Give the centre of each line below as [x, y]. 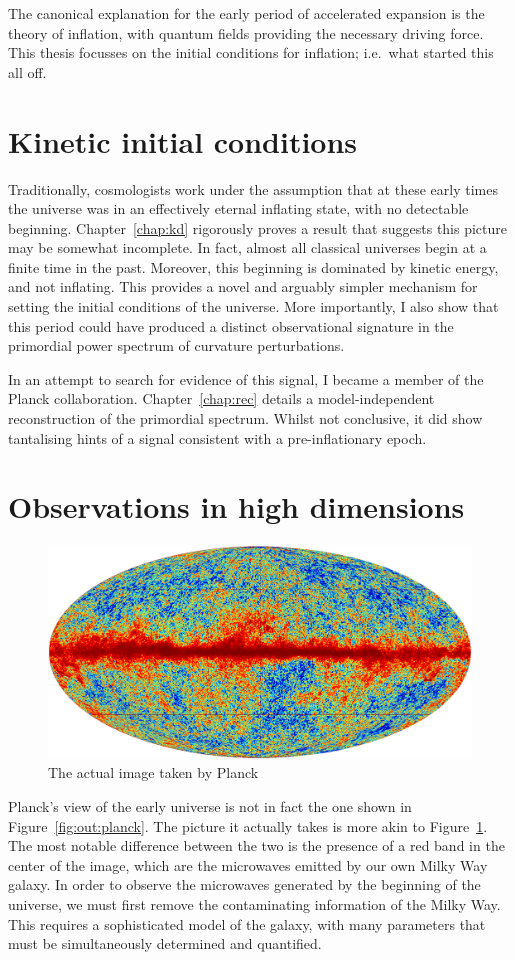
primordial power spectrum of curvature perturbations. [176, 345]
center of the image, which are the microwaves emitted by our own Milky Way [248, 864]
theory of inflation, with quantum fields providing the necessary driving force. [246, 32]
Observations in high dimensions [236, 506]
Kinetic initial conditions [183, 140]
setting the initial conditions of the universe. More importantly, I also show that [253, 306]
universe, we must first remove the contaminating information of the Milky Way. [254, 903]
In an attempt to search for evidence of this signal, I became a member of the [246, 378]
